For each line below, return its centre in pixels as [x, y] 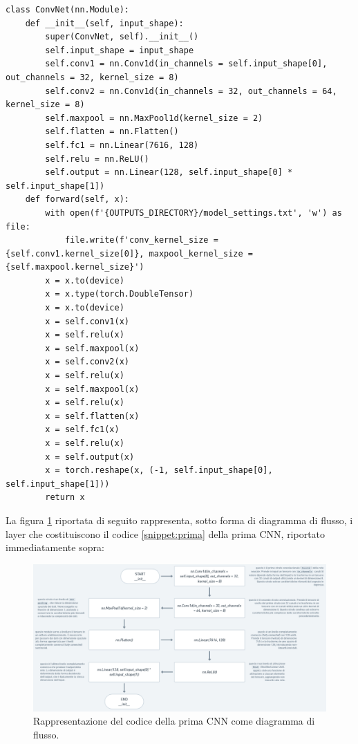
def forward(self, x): [77, 199]
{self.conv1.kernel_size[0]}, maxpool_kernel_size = [129, 253]
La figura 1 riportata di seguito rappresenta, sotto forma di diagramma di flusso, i [179, 520]
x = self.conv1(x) [87, 321]
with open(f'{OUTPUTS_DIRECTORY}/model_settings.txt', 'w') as [194, 213]
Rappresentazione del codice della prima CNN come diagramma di [174, 721]
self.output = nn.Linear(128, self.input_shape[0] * [169, 173]
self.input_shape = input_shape [120, 50]
